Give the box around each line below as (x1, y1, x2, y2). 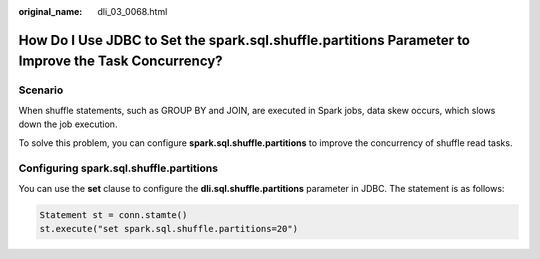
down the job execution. (18, 118, 118, 130)
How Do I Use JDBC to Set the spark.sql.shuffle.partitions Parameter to (18, 31, 470, 49)
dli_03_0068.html (97, 6, 168, 17)
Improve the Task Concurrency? (18, 53, 224, 70)
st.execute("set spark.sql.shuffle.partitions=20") (39, 223, 299, 235)
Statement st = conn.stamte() (39, 209, 188, 220)
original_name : (18, 6, 83, 17)
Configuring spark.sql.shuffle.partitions (18, 161, 219, 175)
